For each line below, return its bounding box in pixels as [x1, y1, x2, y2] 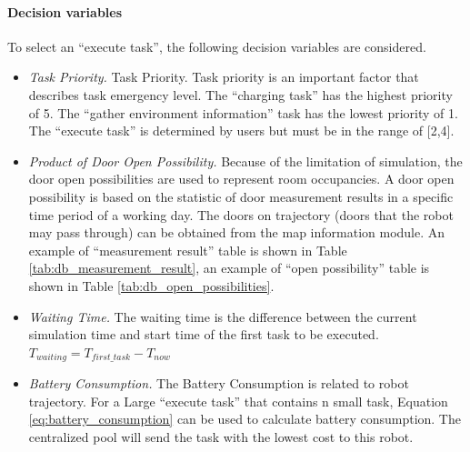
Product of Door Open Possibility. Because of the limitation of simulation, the [28, 151, 463, 170]
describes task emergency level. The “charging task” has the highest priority [28, 85, 453, 104]
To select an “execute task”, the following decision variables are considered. [7, 36, 426, 55]
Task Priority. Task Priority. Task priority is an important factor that [28, 67, 419, 86]
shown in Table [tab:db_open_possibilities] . [28, 276, 275, 295]
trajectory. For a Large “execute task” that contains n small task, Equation [28, 391, 448, 410]
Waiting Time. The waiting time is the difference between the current [28, 306, 417, 326]
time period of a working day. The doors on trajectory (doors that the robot [28, 205, 454, 224]
